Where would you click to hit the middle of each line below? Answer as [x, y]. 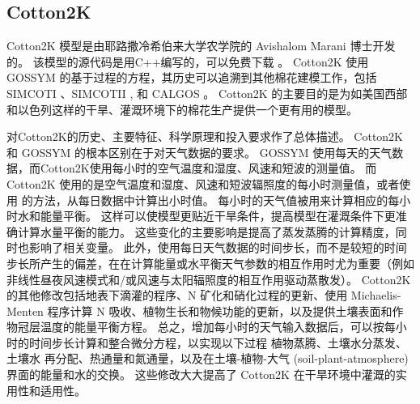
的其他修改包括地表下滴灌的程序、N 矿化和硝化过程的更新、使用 [177, 295]
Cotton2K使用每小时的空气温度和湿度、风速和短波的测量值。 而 [208, 168]
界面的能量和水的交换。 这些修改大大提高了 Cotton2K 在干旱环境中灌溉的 [201, 374]
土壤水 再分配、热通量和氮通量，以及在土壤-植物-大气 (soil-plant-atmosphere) [208, 358]
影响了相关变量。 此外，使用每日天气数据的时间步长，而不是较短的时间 [218, 247]
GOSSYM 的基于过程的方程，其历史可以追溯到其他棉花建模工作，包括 [192, 77]
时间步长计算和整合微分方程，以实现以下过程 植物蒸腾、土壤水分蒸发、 [218, 342]
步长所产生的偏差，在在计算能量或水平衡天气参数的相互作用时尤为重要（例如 [210, 263]
